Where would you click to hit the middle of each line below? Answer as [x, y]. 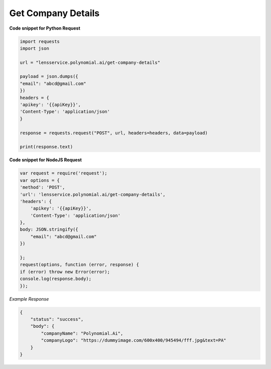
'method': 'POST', [42, 188]
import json [35, 48]
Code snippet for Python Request [45, 28]
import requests [40, 41]
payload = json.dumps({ [49, 76]
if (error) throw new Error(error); [65, 272]
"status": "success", [57, 319]
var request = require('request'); [63, 173]
